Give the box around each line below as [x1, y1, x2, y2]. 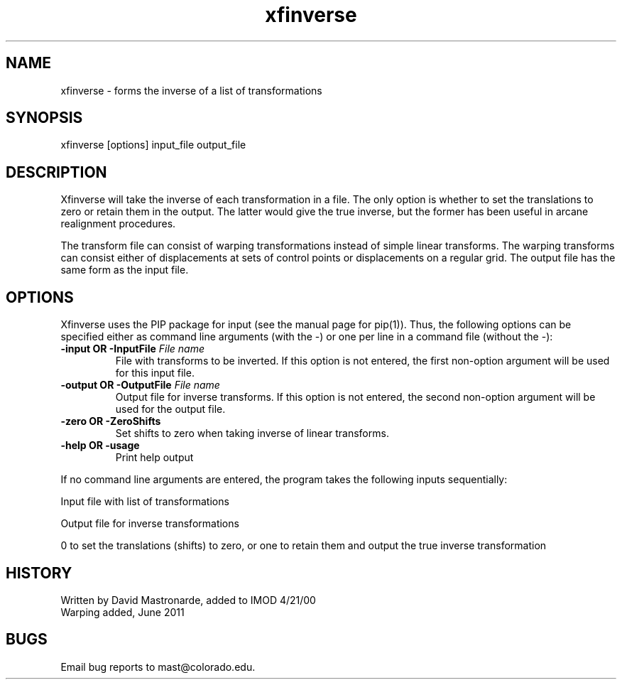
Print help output [115, 451, 194, 464]
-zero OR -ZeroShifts [60, 415, 161, 428]
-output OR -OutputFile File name [60, 379, 220, 392]
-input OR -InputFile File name [60, 342, 204, 355]
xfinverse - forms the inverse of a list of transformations [60, 84, 322, 97]
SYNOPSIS [6, 109, 83, 127]
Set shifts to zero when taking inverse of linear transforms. [115, 427, 389, 440]
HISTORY [6, 563, 72, 582]
